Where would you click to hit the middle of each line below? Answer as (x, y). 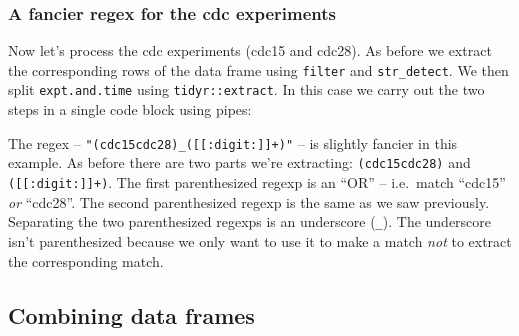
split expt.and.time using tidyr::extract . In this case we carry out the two (246, 89)
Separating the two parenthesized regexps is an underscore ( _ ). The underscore (250, 221)
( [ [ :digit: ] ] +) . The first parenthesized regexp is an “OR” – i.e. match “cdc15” (257, 182)
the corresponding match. (86, 260)
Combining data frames (131, 314)
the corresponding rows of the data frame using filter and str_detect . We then (258, 69)
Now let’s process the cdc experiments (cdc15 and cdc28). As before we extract (250, 50)
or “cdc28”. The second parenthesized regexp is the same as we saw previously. (249, 201)
